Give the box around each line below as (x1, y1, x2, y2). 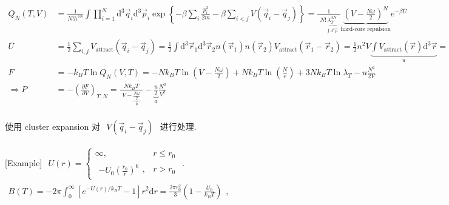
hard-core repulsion (340, 25, 391, 32)
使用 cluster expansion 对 (5, 119, 100, 132)
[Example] (5, 156, 42, 169)
